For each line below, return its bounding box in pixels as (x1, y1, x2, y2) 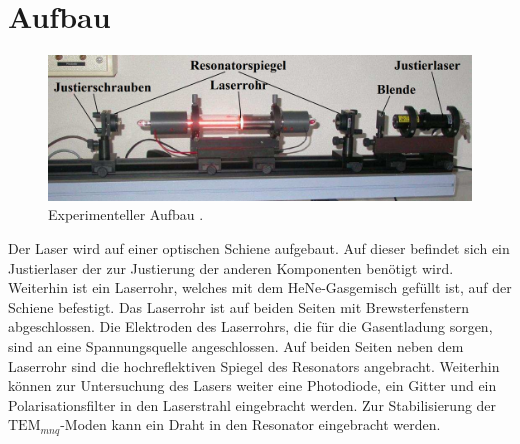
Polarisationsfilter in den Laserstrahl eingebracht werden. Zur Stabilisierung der (8, 394, 497, 415)
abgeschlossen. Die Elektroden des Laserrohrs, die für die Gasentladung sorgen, (8, 316, 493, 337)
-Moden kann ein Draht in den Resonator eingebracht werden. (60, 414, 441, 435)
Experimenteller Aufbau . (48, 204, 204, 225)
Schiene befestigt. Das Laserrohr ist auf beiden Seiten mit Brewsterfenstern (8, 296, 469, 317)
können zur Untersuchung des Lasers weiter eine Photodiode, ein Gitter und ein (8, 375, 497, 396)
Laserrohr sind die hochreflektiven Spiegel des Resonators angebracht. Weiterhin (8, 355, 500, 376)
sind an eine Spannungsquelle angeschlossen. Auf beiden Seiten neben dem (8, 336, 464, 357)
